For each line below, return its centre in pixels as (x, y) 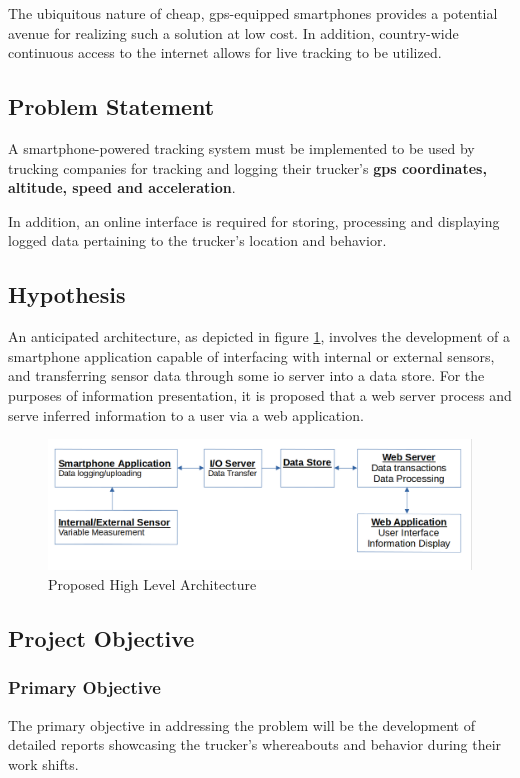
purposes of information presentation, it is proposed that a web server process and (260, 394)
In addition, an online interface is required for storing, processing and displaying (254, 220)
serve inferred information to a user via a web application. (186, 414)
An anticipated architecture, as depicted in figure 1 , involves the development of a (259, 336)
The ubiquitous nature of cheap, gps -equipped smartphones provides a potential (253, 13)
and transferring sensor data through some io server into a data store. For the (246, 375)
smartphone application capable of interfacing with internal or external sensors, (251, 355)
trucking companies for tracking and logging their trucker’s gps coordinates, (247, 167)
